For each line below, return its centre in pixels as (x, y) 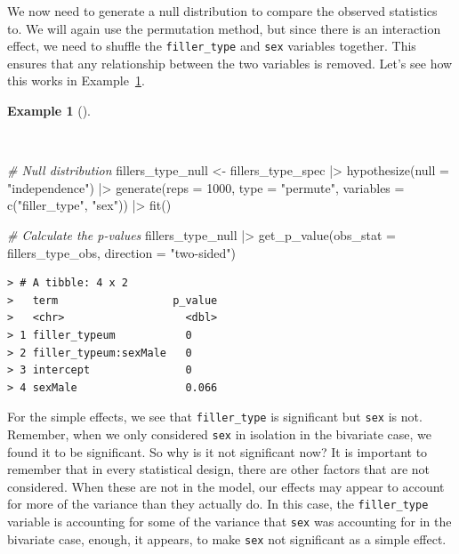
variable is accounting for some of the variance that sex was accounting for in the (229, 522)
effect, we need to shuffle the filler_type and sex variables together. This (212, 46)
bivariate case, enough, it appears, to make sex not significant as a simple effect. (227, 538)
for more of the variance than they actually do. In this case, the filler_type (218, 504)
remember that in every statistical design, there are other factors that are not (219, 469)
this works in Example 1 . (76, 80)
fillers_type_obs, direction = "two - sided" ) (122, 252)
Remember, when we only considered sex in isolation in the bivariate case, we (219, 434)
